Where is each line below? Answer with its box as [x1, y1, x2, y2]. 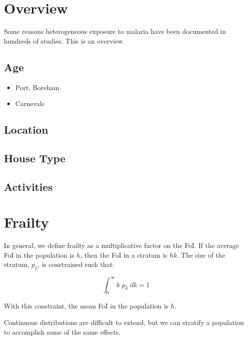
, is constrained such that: [37, 259, 115, 269]
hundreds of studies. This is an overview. [4, 35, 125, 46]
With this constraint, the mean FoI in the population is [4, 301, 169, 311]
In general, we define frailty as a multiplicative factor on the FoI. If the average [4, 240, 239, 250]
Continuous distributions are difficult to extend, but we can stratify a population [4, 317, 244, 327]
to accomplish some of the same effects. [4, 326, 121, 337]
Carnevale [15, 98, 45, 108]
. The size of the [177, 249, 225, 260]
